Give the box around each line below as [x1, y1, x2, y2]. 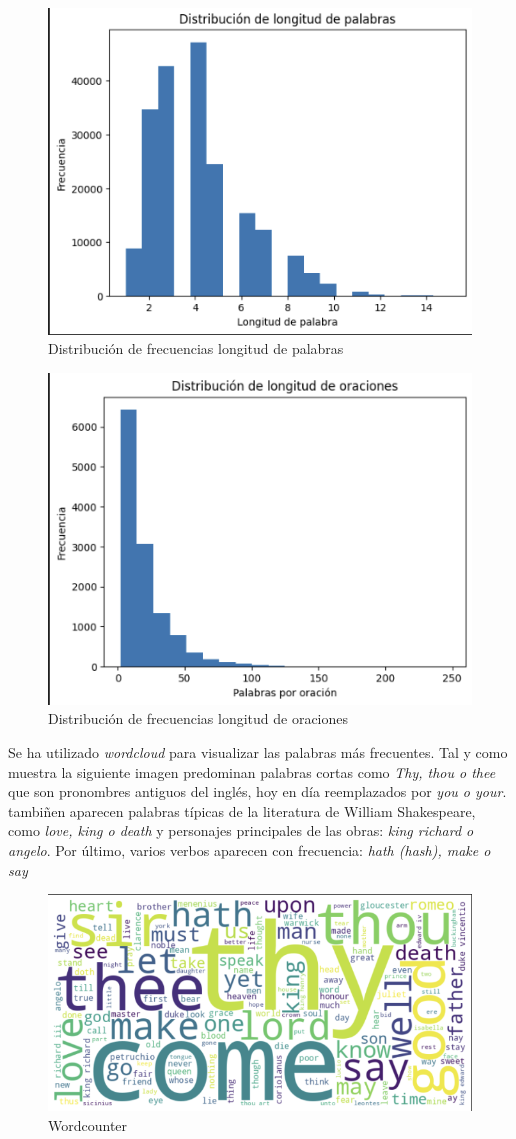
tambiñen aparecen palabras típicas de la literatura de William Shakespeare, [8, 800, 476, 821]
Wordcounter [48, 1114, 128, 1135]
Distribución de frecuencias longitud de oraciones [48, 708, 349, 729]
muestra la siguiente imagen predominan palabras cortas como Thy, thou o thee [8, 761, 496, 782]
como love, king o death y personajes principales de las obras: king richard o [8, 820, 474, 841]
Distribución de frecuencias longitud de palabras [48, 338, 344, 359]
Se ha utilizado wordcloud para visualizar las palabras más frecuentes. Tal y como [8, 742, 508, 762]
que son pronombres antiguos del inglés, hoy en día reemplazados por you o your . [8, 781, 507, 802]
